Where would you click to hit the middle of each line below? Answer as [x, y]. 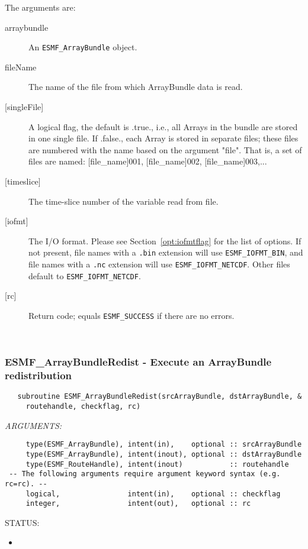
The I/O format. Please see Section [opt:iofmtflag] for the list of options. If [165, 240]
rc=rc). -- [26, 484]
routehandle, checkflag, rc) [83, 406]
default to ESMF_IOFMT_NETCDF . [85, 275]
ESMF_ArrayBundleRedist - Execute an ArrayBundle [138, 362]
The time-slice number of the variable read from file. [123, 201]
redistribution [38, 375]
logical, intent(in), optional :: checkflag [153, 494]
